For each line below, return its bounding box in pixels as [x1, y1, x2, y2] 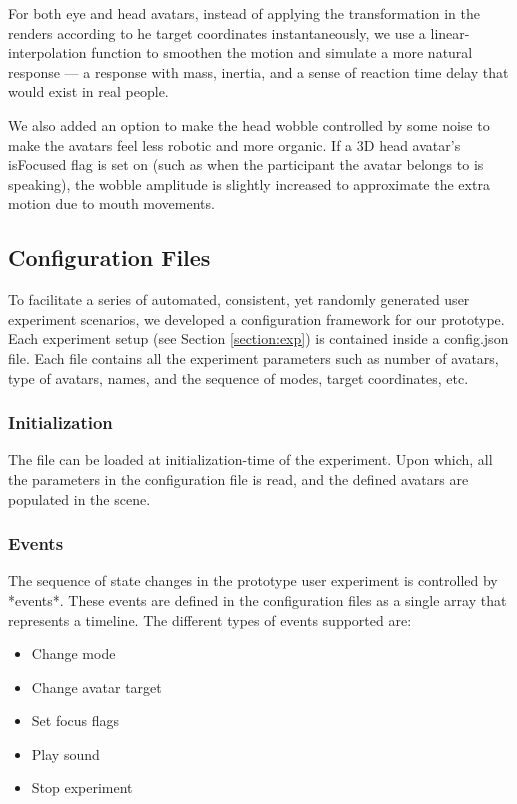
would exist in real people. [8, 81, 169, 102]
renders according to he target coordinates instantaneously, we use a [8, 22, 426, 43]
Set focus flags [31, 710, 120, 731]
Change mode [31, 643, 116, 664]
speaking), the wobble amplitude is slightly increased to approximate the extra [8, 173, 490, 194]
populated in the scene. [8, 488, 151, 509]
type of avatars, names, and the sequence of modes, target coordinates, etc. [8, 367, 469, 388]
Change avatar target [31, 676, 162, 697]
